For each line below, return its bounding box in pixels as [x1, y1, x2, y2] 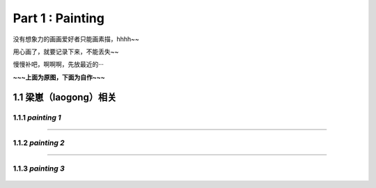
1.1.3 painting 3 [13, 164, 65, 173]
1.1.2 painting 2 [13, 138, 65, 148]
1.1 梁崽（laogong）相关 [13, 91, 117, 103]
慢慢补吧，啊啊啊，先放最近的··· [13, 60, 104, 69]
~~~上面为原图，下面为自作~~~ [13, 73, 106, 81]
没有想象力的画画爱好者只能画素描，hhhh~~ [13, 35, 139, 43]
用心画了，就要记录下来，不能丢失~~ [13, 47, 119, 56]
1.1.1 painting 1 [13, 112, 62, 122]
